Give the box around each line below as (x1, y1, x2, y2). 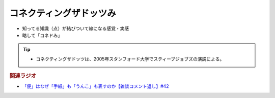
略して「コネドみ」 (22, 32, 63, 38)
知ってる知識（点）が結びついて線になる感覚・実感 (22, 25, 129, 31)
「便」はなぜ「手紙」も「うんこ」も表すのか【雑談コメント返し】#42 (22, 83, 169, 89)
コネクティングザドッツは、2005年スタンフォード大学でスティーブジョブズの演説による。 (36, 56, 225, 62)
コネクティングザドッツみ (9, 8, 117, 19)
